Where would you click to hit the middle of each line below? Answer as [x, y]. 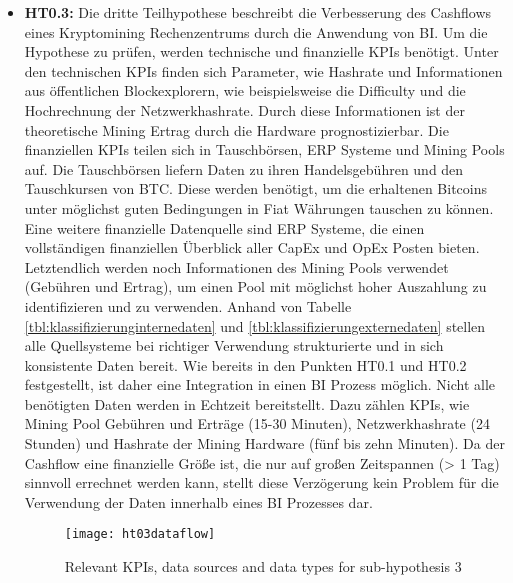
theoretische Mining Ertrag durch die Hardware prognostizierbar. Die [236, 129]
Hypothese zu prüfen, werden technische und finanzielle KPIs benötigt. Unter [261, 51]
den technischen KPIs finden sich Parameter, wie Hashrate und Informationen [263, 70]
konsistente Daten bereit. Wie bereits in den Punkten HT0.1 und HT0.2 [245, 364]
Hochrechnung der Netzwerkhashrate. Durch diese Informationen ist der [244, 109]
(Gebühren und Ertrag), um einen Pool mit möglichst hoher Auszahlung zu [255, 286]
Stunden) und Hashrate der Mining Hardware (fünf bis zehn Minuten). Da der [264, 443]
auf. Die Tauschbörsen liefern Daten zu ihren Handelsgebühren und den [244, 168]
